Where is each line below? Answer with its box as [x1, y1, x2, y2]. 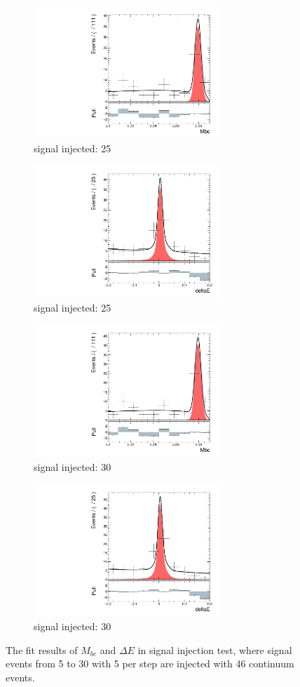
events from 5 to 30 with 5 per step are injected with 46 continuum [6, 656, 294, 671]
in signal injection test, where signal [137, 642, 292, 657]
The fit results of [6, 642, 78, 657]
